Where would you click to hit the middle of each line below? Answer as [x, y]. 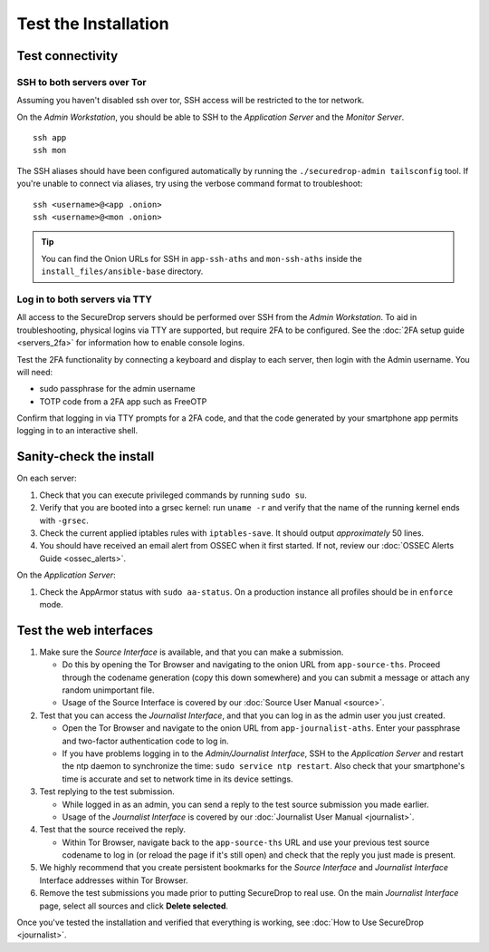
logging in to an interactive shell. [77, 431]
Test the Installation [93, 24]
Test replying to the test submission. [107, 792]
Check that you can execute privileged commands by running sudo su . [173, 495]
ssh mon [50, 151]
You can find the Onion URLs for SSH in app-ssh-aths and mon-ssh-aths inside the [201, 258]
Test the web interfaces [85, 630]
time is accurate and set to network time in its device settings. [177, 779]
